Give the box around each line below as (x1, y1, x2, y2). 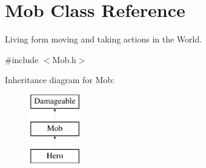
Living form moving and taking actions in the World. (5, 33, 202, 45)
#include (5, 53, 39, 66)
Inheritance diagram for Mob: (5, 73, 115, 86)
